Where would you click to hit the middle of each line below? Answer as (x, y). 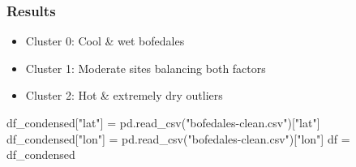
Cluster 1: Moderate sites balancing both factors (146, 68)
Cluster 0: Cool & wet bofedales (105, 41)
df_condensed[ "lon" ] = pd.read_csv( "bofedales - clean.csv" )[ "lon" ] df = (178, 138)
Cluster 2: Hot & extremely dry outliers (124, 95)
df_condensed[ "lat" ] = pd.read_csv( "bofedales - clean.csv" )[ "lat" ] (163, 122)
